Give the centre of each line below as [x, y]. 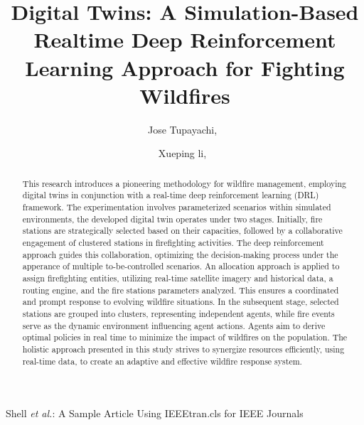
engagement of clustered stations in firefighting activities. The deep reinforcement [173, 242]
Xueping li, [182, 153]
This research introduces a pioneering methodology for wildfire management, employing [184, 183]
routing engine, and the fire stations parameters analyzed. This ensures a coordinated [181, 290]
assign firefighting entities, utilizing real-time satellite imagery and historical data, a [178, 278]
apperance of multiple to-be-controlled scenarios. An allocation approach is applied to [181, 266]
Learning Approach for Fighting [185, 67]
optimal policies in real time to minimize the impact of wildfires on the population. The [185, 337]
